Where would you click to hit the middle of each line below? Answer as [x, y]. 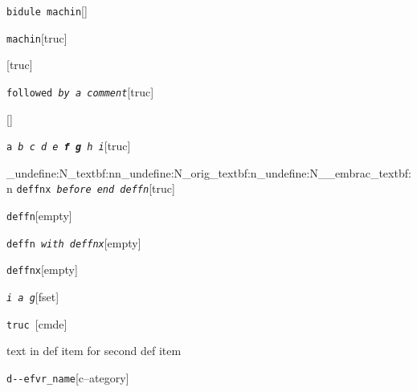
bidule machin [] [47, 10]
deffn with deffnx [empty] [74, 242]
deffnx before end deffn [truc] [96, 188]
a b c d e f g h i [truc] [69, 146]
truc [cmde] [37, 323]
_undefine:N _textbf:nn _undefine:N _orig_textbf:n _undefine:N [162, 172]
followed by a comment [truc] [80, 91]
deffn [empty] [39, 216]
